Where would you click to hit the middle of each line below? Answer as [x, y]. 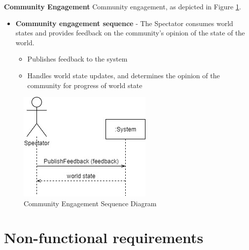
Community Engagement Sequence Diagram [90, 203]
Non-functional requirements [104, 237]
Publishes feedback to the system [77, 59]
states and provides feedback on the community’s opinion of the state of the [130, 33]
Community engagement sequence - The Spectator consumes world [124, 23]
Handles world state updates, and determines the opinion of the [124, 75]
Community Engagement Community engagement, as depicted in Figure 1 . [123, 6]
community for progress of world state [85, 85]
